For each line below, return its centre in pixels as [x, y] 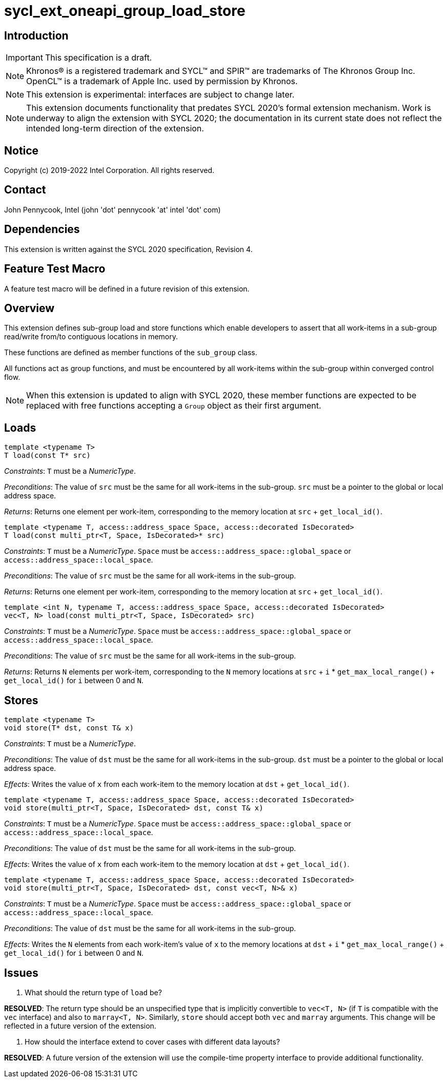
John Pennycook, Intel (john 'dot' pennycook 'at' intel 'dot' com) [113, 209]
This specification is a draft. [98, 58]
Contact [25, 190]
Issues [21, 973]
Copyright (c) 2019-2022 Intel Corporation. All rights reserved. [109, 170]
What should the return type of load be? [93, 992]
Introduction [36, 35]
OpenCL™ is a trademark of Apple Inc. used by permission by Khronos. [162, 81]
